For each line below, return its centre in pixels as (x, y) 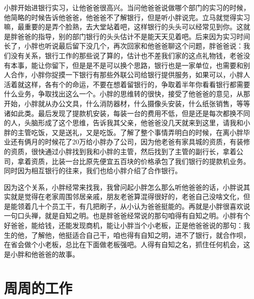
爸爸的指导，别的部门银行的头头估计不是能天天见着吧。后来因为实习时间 (134, 36)
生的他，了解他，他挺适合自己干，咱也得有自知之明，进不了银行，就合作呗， (127, 235)
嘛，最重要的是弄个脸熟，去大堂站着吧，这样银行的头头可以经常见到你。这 (124, 27)
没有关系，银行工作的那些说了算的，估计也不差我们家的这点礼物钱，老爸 (127, 55)
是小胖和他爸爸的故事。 (42, 254)
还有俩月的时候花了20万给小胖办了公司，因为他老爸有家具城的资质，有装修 (130, 142)
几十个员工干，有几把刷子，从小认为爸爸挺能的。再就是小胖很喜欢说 (140, 206)
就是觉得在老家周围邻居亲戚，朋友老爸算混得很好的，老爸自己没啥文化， (127, 196)
